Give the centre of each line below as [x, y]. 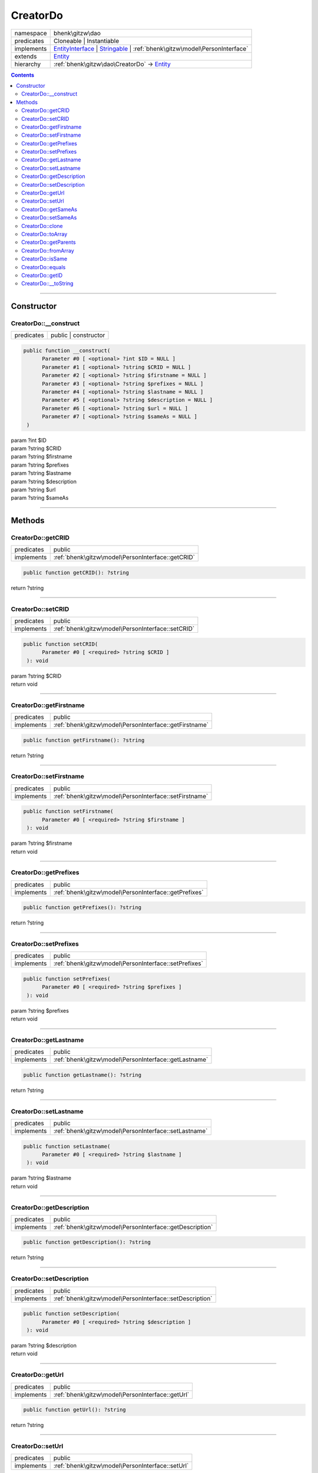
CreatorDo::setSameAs [49, 217]
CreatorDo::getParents [49, 242]
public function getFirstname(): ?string [84, 740]
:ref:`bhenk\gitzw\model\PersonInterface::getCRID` [124, 557]
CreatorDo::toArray [44, 234]
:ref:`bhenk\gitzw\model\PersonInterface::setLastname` [130, 1131]
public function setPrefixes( [67, 979]
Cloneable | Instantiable [86, 41]
